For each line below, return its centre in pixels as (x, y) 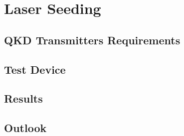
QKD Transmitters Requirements (92, 40)
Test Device (35, 69)
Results (23, 98)
